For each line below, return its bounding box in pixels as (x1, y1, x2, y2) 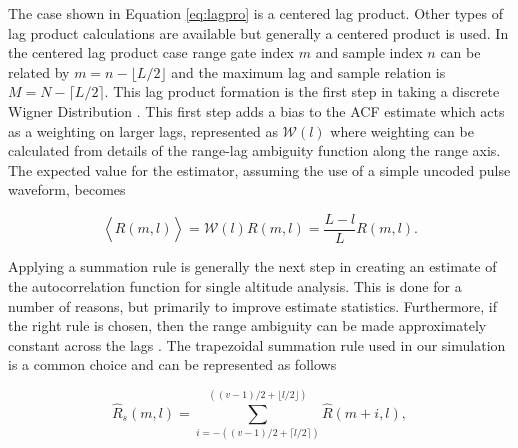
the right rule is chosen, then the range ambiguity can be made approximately (8, 315, 487, 336)
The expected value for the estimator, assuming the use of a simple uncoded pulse (8, 159, 511, 180)
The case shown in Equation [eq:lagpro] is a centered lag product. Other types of (8, 3, 503, 23)
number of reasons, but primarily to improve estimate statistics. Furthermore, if (8, 295, 498, 316)
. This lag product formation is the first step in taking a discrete (104, 81, 500, 102)
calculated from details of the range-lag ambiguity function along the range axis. (8, 140, 501, 161)
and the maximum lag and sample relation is (171, 61, 446, 82)
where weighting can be (330, 120, 474, 141)
